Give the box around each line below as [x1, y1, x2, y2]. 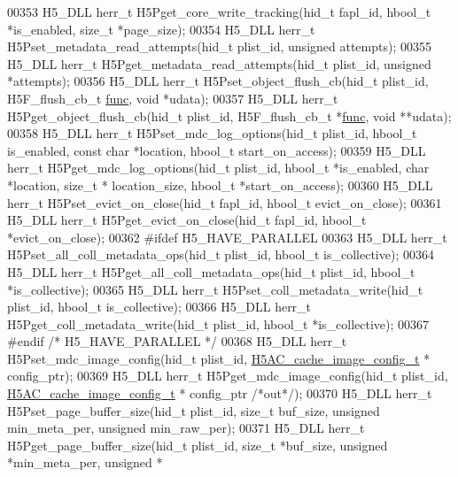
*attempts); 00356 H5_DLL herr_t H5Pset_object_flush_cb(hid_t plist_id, [7, 72, 429, 90]
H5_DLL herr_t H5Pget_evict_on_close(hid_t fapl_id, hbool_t [7, 211, 367, 229]
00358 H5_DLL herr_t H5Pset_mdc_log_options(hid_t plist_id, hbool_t [7, 124, 417, 142]
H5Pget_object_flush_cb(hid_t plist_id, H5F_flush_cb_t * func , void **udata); [7, 106, 452, 125]
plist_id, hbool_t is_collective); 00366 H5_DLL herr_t [7, 297, 312, 316]
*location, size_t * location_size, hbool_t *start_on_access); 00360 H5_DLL [7, 175, 433, 194]
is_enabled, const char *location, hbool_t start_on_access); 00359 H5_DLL [7, 141, 426, 159]
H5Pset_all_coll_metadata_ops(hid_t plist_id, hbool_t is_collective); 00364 [7, 245, 434, 264]
